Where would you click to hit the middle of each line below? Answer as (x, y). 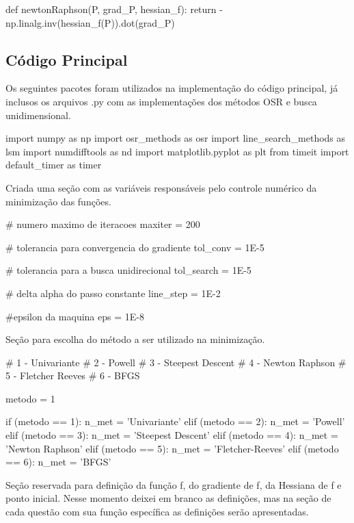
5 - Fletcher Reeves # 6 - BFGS (73, 375)
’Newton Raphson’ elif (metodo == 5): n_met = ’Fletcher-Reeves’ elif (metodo (172, 448)
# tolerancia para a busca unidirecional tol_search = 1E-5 (128, 270)
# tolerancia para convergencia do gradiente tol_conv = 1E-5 (135, 247)
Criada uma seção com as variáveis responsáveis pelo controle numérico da (161, 187)
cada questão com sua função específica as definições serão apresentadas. (157, 512)
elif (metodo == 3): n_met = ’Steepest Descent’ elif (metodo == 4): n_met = (172, 435)
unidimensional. (38, 115)
